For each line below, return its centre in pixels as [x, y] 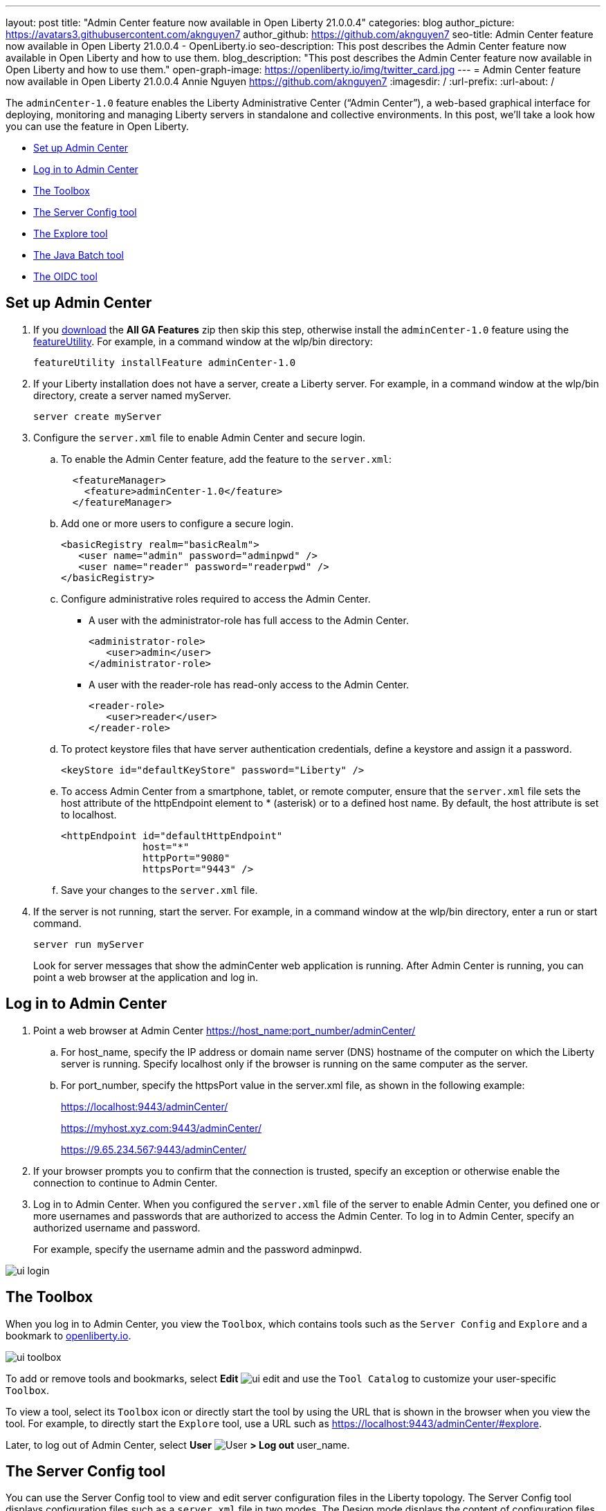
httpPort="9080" [186, 858]
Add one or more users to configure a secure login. [177, 523]
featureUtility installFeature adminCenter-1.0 [165, 362]
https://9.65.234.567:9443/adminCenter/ [154, 1149]
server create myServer [98, 416]
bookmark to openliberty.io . [68, 1335]
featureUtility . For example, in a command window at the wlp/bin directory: [203, 341]
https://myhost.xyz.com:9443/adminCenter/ [162, 1128]
